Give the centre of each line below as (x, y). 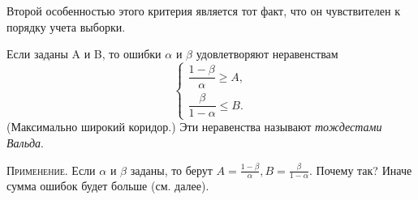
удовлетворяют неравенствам (267, 54)
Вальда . (26, 143)
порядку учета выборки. (66, 26)
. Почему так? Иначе (360, 170)
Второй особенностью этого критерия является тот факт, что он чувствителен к (204, 11)
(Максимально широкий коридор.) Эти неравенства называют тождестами (194, 127)
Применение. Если (51, 170)
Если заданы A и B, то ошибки (84, 54)
